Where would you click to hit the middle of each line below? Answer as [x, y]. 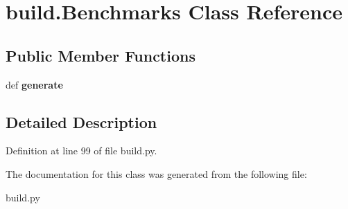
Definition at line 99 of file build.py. [81, 151]
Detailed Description [81, 121]
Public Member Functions [101, 55]
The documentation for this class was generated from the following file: [156, 173]
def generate [34, 84]
